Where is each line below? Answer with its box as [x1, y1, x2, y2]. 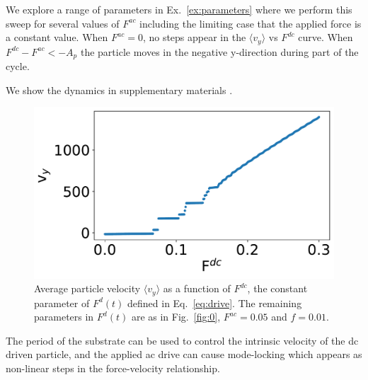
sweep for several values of [6, 16, 120, 30]
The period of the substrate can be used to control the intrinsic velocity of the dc [6, 333, 359, 347]
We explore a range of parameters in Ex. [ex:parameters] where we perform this [6, 2, 352, 16]
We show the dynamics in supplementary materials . [6, 82, 233, 97]
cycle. [6, 59, 30, 74]
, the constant [247, 281, 308, 296]
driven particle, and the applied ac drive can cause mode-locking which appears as [6, 347, 362, 362]
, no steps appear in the [142, 30, 246, 45]
